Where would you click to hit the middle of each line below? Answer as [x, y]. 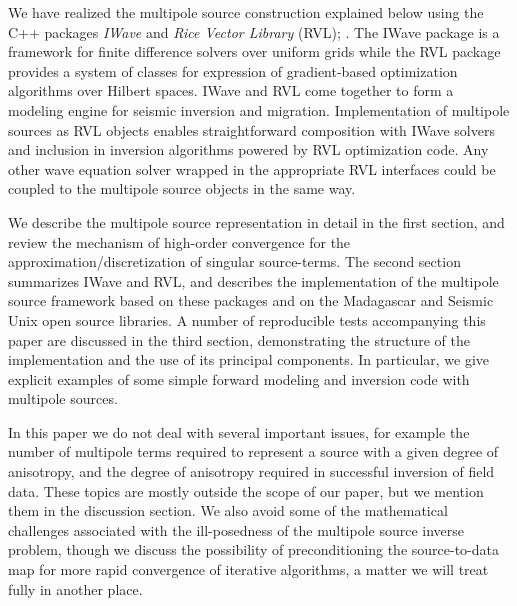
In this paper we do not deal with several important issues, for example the [239, 431]
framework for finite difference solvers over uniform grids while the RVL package [254, 51]
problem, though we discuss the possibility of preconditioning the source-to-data [253, 549]
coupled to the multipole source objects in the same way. [182, 188]
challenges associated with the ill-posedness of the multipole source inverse [236, 529]
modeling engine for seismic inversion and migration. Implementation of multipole [259, 109]
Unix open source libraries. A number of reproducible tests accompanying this [247, 319]
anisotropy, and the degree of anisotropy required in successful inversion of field [251, 471]
